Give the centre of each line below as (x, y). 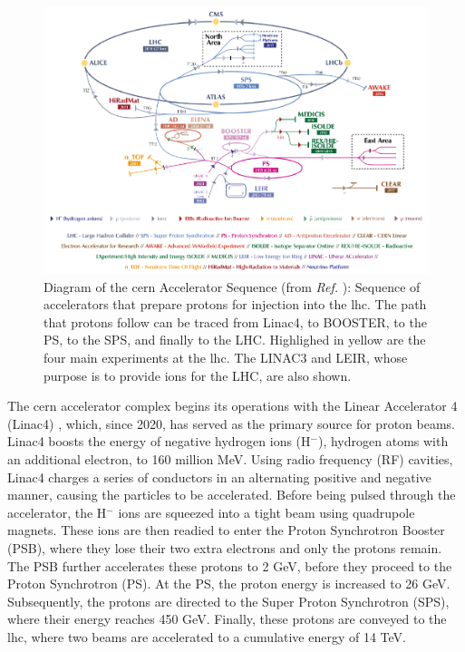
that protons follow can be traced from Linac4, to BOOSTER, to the (235, 321)
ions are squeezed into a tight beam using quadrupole (266, 512)
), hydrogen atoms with (383, 441)
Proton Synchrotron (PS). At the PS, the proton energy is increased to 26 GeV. (229, 584)
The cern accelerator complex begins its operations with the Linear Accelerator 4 (232, 406)
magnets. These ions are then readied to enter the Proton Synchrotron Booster (226, 530)
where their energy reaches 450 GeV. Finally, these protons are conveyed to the (227, 619)
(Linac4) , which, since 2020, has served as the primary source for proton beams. (231, 423)
